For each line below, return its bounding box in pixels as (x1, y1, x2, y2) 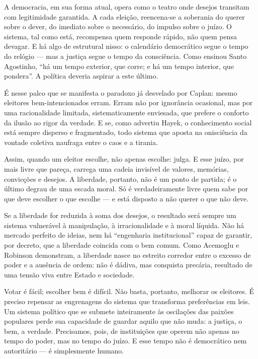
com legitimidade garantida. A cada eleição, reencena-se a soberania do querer (4, 11, 245, 22)
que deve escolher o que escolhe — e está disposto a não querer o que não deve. (4, 193, 249, 203)
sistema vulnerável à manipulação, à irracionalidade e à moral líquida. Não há (4, 220, 244, 230)
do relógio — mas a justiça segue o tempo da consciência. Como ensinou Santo (4, 50, 247, 61)
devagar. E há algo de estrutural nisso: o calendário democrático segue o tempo (4, 41, 248, 51)
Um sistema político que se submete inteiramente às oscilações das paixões (4, 306, 234, 316)
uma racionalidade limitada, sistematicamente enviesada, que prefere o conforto (4, 107, 249, 117)
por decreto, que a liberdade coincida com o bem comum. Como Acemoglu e (4, 240, 239, 250)
